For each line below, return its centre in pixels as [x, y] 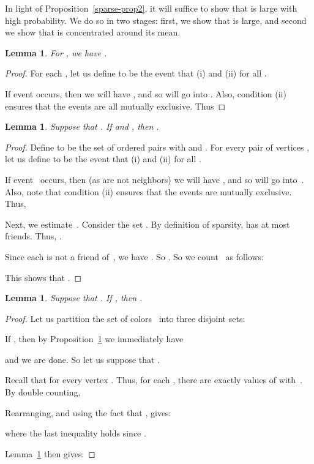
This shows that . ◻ [43, 277]
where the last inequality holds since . [76, 433]
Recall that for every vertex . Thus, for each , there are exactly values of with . [154, 380]
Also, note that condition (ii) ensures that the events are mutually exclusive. [148, 191]
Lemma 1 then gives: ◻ [50, 453]
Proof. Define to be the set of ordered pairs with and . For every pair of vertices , [157, 147]
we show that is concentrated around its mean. [93, 32]
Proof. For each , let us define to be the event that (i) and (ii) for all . [136, 73]
